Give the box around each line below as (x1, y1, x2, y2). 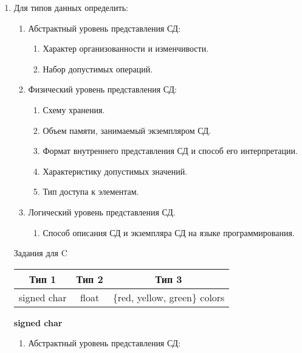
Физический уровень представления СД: (28, 83, 177, 96)
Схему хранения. (43, 103, 105, 116)
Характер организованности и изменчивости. (43, 42, 209, 55)
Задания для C (13, 246, 67, 259)
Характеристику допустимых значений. (43, 164, 188, 177)
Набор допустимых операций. (43, 62, 153, 75)
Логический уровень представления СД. (28, 205, 176, 218)
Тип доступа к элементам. (43, 185, 139, 198)
